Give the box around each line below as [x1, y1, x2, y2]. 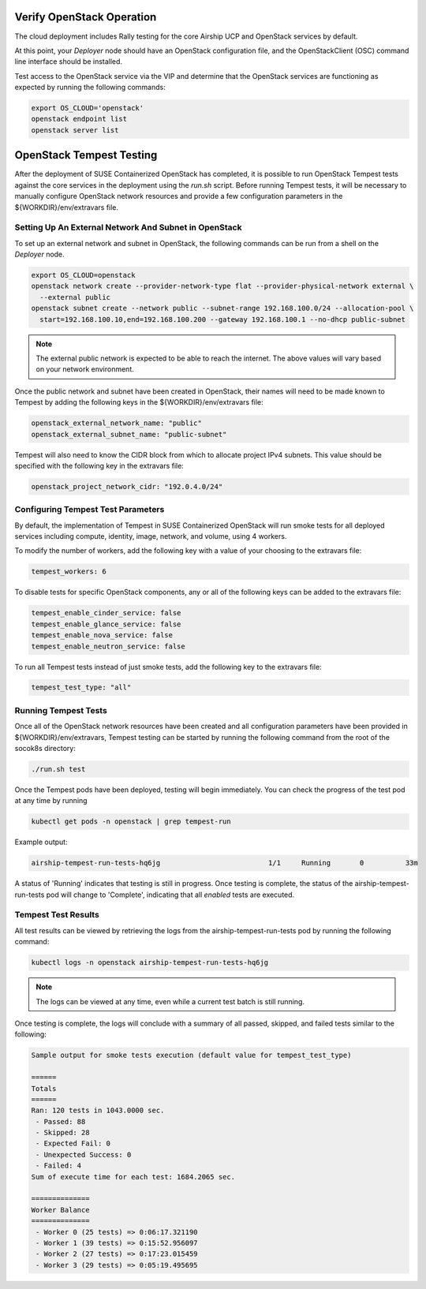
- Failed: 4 [35, 1161, 82, 1171]
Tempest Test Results [14, 910, 100, 921]
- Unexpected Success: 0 [35, 1150, 132, 1159]
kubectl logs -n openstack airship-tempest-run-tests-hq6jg [31, 958, 269, 967]
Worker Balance [31, 1205, 90, 1214]
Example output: [14, 837, 68, 847]
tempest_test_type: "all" [31, 683, 132, 692]
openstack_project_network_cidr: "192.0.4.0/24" [31, 482, 223, 491]
